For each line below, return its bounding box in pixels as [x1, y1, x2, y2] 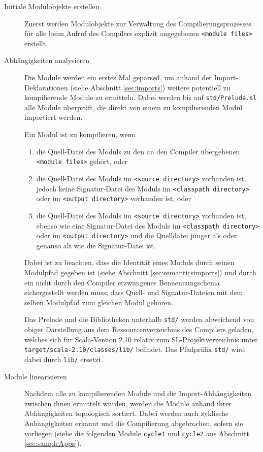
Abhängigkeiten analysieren [4, 55, 90, 66]
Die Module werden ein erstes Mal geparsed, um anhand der [24, 72, 212, 83]
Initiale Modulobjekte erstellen [4, 1, 100, 11]
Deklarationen [24, 82, 68, 92]
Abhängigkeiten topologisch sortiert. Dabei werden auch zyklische [24, 408, 228, 418]
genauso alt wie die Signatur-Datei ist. [36, 240, 156, 250]
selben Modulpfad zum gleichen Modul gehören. [24, 297, 173, 307]
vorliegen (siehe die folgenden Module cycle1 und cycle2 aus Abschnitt [24, 428, 249, 438]
